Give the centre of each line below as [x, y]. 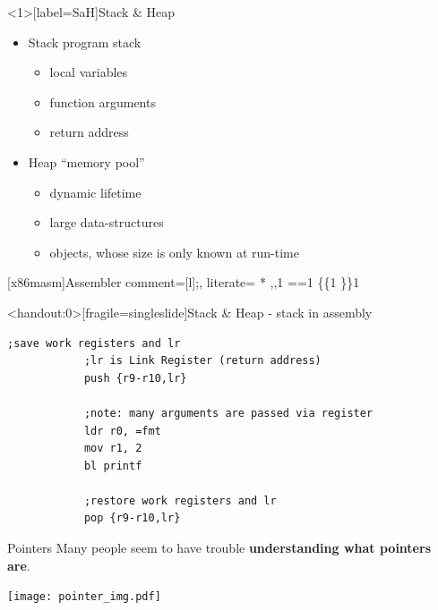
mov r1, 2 [113, 449]
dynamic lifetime [95, 192]
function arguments [103, 102]
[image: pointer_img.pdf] [84, 597]
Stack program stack [85, 42]
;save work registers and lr [94, 343]
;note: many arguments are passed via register [228, 413]
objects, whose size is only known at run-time [174, 252]
